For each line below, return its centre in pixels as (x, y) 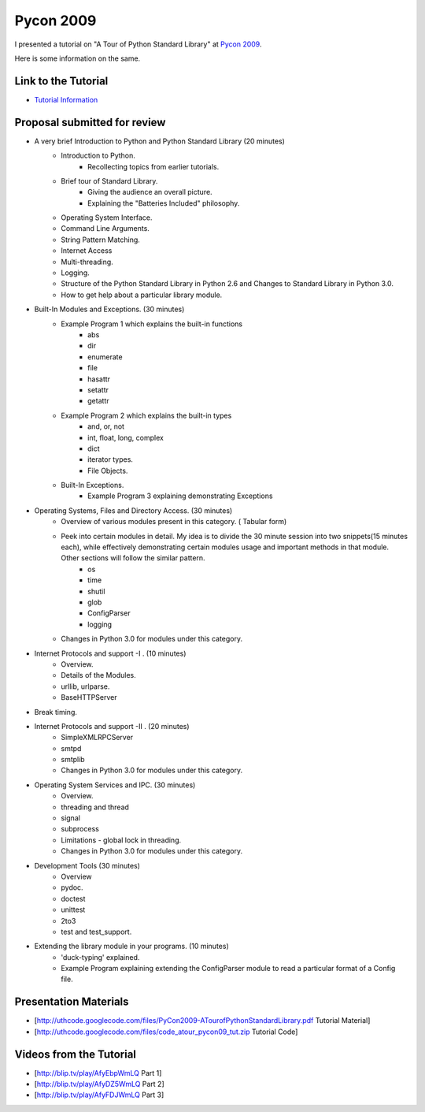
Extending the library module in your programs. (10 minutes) (132, 947)
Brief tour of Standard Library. (109, 180)
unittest (73, 909)
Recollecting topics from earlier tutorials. (153, 166)
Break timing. (56, 712)
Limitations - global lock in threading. (121, 840)
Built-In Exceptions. (92, 485)
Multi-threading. (87, 262)
